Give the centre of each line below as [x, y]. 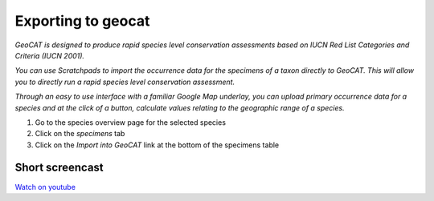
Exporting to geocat [82, 21]
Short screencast [59, 168]
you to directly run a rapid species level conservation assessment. [125, 82]
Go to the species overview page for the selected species [131, 122]
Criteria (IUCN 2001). [49, 55]
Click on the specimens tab [80, 134]
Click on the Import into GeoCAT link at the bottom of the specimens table [157, 145]
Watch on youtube [45, 187]
